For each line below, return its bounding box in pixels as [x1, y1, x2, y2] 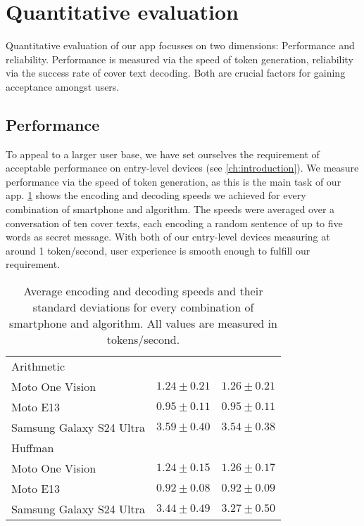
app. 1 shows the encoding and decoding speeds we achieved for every [6, 188, 306, 203]
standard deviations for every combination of [32, 299, 254, 316]
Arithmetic [11, 358, 65, 375]
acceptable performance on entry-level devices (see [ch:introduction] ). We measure [6, 160, 359, 175]
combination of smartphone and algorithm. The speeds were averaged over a [6, 202, 335, 217]
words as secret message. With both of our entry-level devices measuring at [6, 229, 330, 244]
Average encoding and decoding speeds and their [23, 283, 263, 300]
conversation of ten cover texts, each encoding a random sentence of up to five [6, 215, 343, 230]
